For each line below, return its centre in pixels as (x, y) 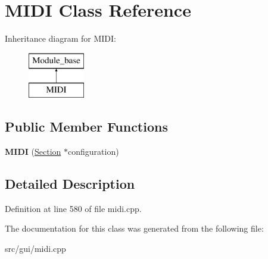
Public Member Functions (86, 127)
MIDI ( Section (33, 152)
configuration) (93, 152)
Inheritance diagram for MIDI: (60, 38)
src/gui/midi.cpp (35, 249)
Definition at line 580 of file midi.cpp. (73, 208)
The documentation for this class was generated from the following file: (134, 228)
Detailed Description (70, 184)
